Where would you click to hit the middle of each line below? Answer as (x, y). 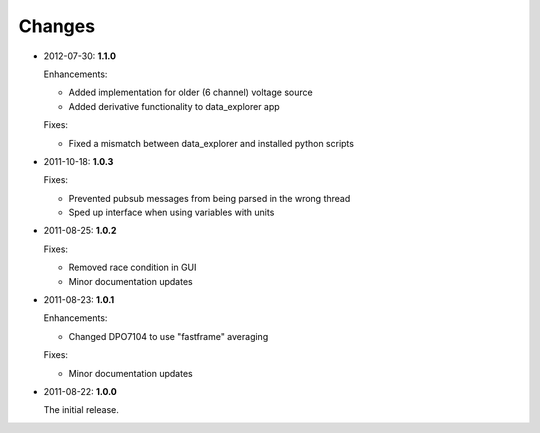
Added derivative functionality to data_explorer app (174, 106)
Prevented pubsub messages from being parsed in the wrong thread (209, 198)
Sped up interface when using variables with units (171, 212)
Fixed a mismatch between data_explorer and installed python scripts (211, 143)
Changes (56, 26)
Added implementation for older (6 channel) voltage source (191, 92)
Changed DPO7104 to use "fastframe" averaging (168, 336)
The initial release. (81, 410)
